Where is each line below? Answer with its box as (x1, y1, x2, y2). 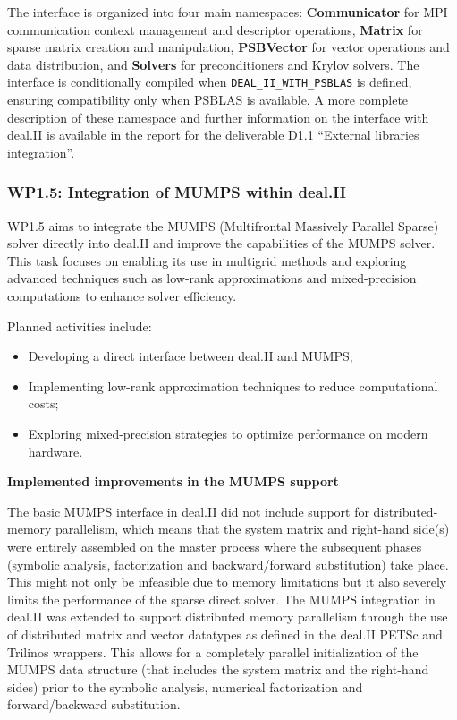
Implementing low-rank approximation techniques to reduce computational (28, 376, 438, 395)
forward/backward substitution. (7, 695, 181, 714)
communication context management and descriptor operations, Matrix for (7, 20, 423, 39)
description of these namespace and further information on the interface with (7, 107, 429, 126)
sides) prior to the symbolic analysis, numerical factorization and (7, 677, 363, 696)
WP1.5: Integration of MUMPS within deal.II (7, 181, 346, 203)
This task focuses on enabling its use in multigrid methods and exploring (7, 251, 407, 270)
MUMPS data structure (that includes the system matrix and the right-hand (7, 660, 429, 679)
